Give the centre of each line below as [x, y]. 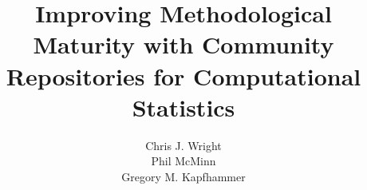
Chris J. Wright [183, 145]
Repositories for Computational [183, 75]
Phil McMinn [183, 161]
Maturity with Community [183, 44]
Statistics [183, 107]
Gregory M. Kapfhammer [183, 176]
